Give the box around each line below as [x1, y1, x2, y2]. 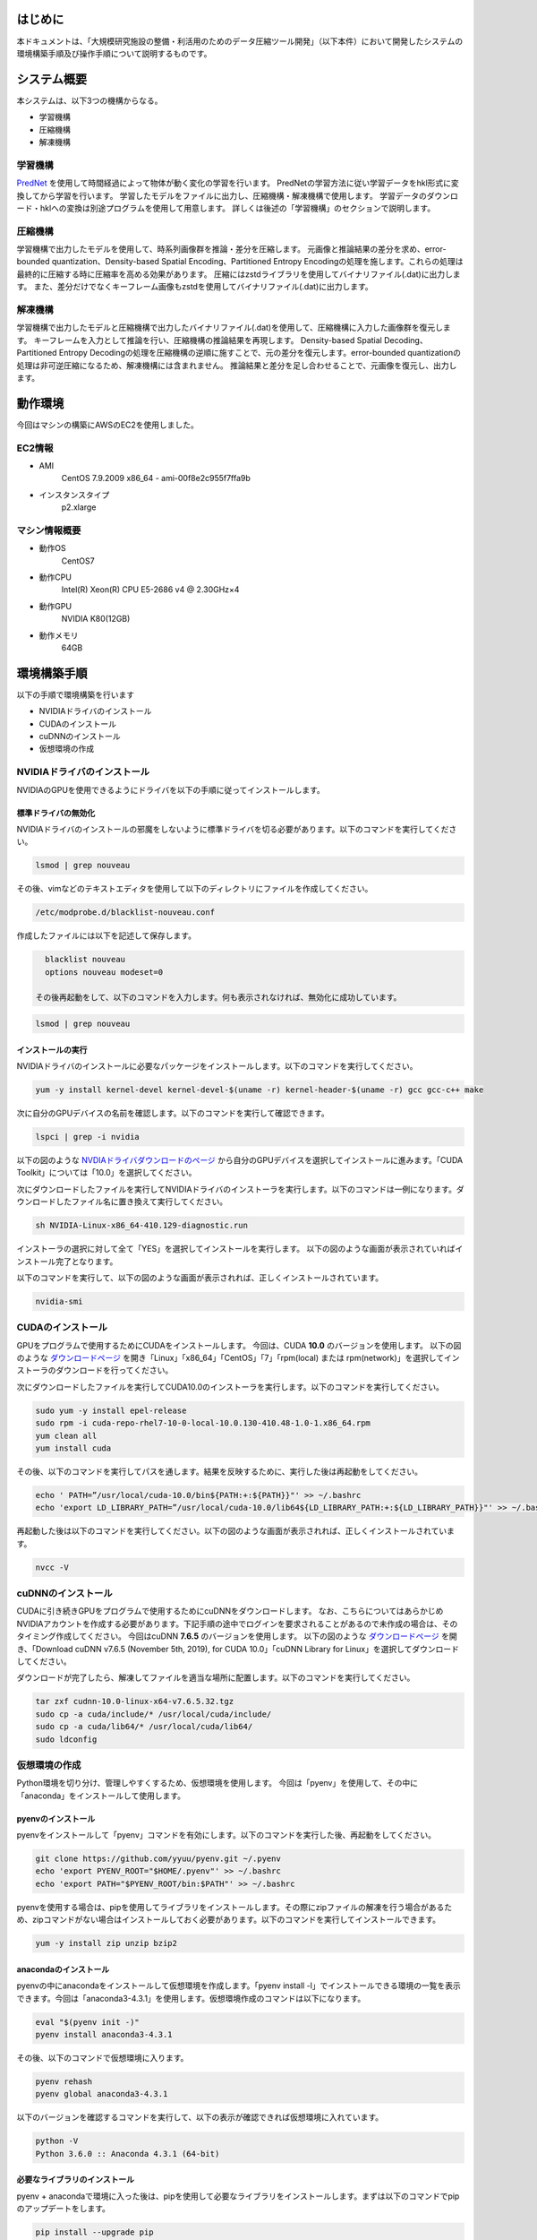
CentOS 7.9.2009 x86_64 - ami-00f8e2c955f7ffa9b [61, 473, 251, 484]
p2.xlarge [61, 502, 97, 513]
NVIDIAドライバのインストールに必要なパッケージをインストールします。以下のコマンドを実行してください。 [16, 1061, 418, 1072]
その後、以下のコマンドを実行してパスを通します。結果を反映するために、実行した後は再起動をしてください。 [16, 1466, 422, 1477]
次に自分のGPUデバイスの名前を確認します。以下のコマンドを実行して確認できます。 [16, 1107, 330, 1119]
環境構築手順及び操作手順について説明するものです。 [16, 47, 212, 58]
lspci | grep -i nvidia [35, 1132, 141, 1142]
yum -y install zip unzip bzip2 [35, 1938, 178, 1949]
